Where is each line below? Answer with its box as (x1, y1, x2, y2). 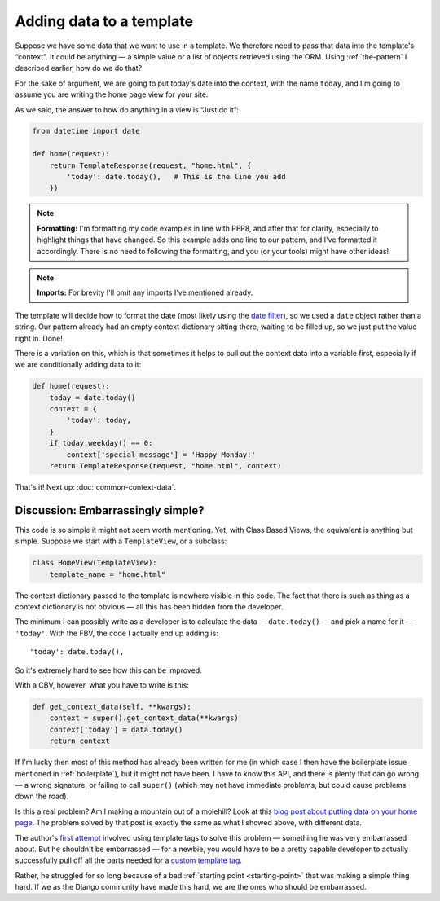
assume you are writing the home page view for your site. (15, 90, 209, 99)
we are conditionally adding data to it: (15, 359, 142, 370)
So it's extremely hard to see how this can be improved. (15, 665, 203, 675)
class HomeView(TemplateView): (32, 558, 158, 568)
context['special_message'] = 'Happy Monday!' (66, 450, 256, 459)
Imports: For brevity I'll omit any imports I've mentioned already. (37, 288, 253, 297)
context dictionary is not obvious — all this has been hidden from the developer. (15, 602, 284, 612)
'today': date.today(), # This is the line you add (66, 172, 286, 182)
